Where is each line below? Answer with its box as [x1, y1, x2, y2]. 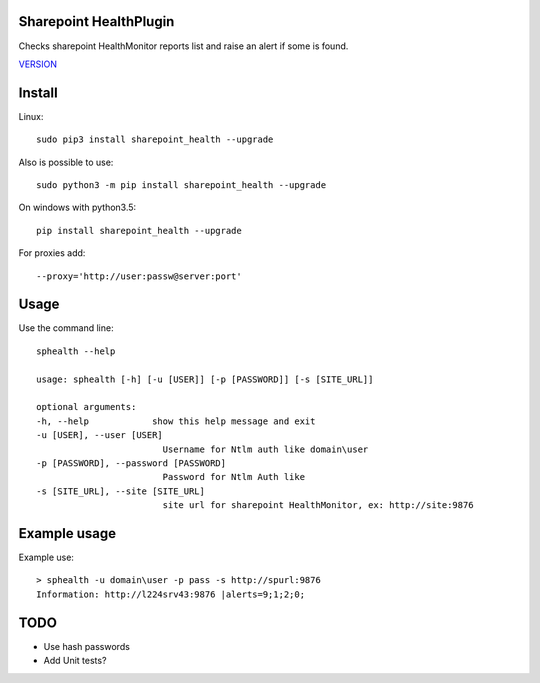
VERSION [18, 58, 58, 70]
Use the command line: [18, 322, 114, 334]
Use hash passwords [43, 640, 130, 652]
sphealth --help [36, 345, 116, 357]
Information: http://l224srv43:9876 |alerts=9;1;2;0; [36, 588, 305, 600]
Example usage [18, 525, 117, 542]
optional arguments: [36, 401, 137, 413]
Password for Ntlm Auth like [162, 471, 305, 483]
